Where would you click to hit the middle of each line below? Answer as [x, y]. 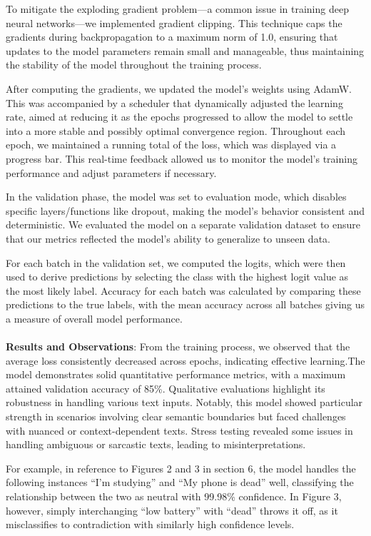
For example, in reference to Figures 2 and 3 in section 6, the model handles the [181, 468]
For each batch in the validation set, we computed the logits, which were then [176, 262]
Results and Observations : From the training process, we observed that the [178, 347]
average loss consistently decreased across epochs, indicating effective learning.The [185, 360]
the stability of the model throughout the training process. [134, 65]
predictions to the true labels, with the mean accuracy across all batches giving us [185, 304]
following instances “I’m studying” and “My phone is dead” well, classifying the [180, 482]
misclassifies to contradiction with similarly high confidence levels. [150, 524]
